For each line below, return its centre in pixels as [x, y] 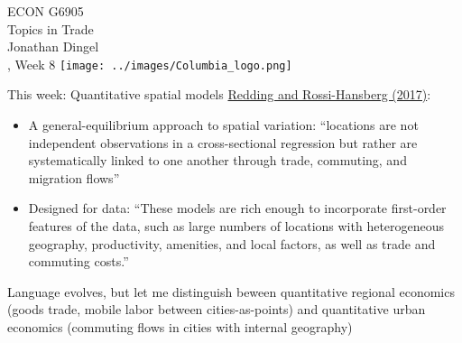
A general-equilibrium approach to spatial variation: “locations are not [223, 125]
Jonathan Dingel [53, 46]
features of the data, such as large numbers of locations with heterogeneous [236, 226]
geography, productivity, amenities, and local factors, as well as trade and [232, 243]
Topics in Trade [51, 28]
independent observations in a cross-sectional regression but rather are [223, 142]
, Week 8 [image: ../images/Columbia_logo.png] [150, 64]
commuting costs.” [79, 261]
